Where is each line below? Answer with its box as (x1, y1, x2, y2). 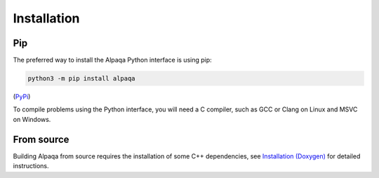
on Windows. (13, 115, 51, 123)
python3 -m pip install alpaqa (27, 74, 136, 83)
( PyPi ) (13, 93, 31, 101)
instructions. (13, 162, 49, 170)
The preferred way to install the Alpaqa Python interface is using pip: (13, 56, 212, 64)
